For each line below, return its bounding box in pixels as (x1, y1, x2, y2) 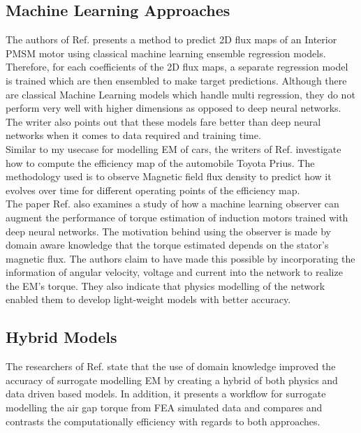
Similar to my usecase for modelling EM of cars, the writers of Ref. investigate (6, 141, 341, 156)
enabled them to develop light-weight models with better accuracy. (6, 292, 291, 307)
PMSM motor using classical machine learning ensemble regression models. (6, 45, 326, 60)
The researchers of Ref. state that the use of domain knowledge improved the (6, 359, 336, 374)
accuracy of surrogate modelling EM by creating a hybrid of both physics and (6, 372, 338, 387)
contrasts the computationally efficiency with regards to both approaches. (6, 413, 321, 428)
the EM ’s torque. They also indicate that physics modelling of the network (6, 278, 325, 293)
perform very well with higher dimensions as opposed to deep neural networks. (6, 101, 341, 115)
